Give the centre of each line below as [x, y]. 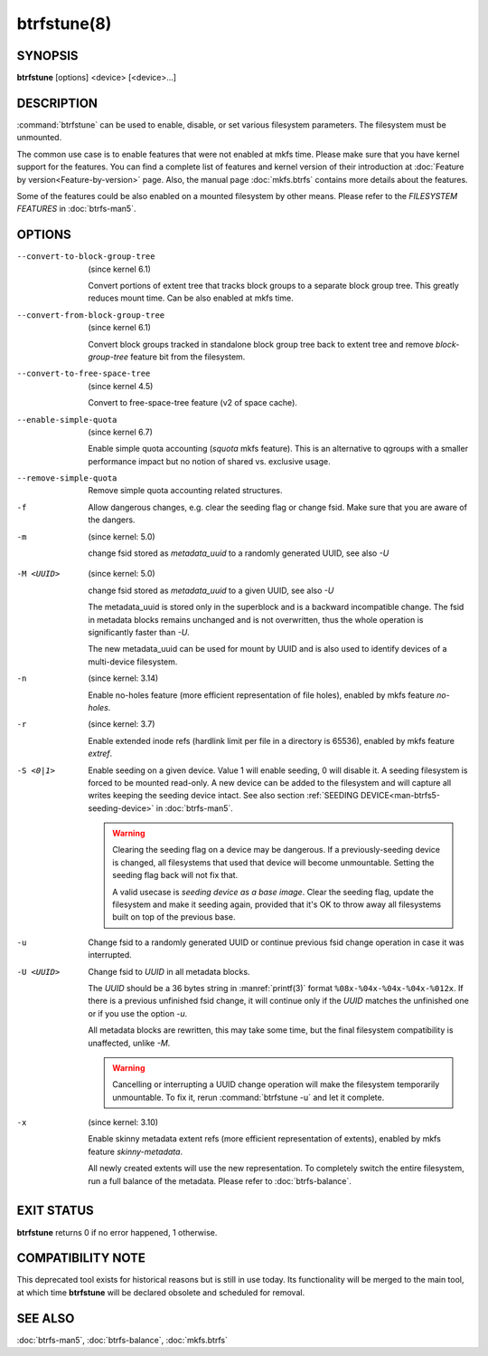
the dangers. [112, 520]
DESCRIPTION [57, 103]
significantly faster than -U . [139, 632]
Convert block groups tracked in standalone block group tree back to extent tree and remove [261, 344]
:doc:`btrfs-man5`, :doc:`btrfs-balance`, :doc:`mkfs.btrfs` [122, 1340]
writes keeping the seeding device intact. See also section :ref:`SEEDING [223, 796]
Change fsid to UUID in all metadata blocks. [169, 971]
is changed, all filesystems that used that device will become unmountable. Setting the [273, 862]
